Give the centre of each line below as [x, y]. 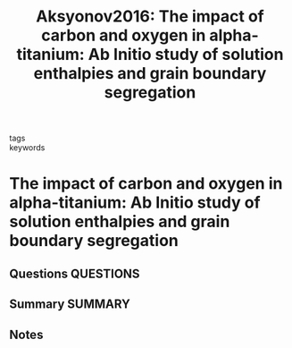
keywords [27, 148]
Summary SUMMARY [70, 305]
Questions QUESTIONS [75, 273]
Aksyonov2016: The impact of [150, 17]
